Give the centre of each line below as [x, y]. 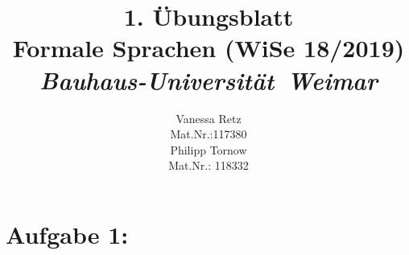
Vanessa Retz [209, 118]
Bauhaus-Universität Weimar [209, 80]
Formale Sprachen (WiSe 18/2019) [209, 48]
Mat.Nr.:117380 [209, 134]
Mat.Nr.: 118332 [209, 165]
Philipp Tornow [209, 149]
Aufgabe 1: [67, 234]
